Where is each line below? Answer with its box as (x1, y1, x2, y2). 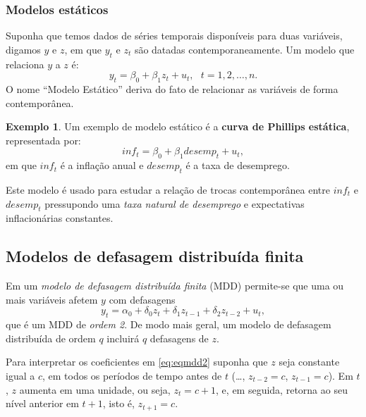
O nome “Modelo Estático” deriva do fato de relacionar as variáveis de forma (6, 82, 338, 96)
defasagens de (150, 330, 209, 345)
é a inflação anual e (60, 158, 144, 173)
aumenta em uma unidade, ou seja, (19, 382, 171, 397)
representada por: (6, 132, 81, 147)
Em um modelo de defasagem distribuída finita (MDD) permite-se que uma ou (6, 278, 344, 293)
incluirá (106, 330, 140, 345)
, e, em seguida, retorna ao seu (216, 382, 348, 397)
